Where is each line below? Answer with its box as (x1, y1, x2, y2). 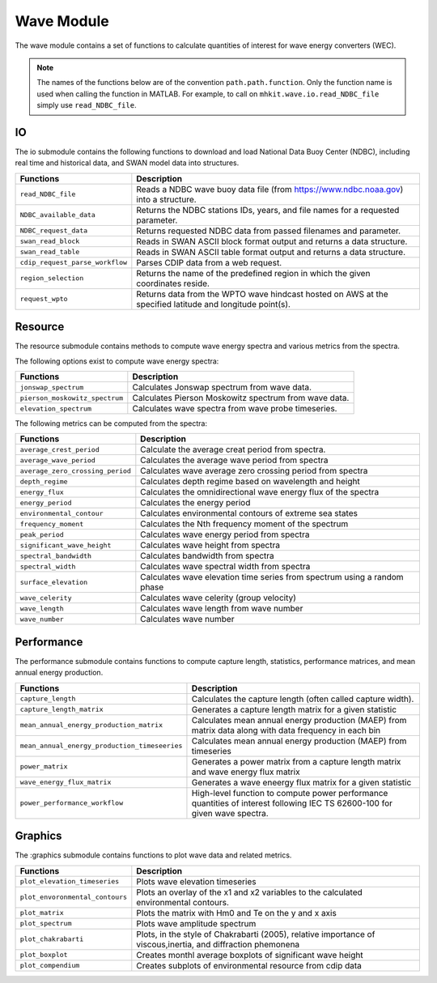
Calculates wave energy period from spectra (140, 529, 311, 540)
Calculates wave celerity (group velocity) (140, 592, 297, 603)
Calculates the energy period (140, 497, 251, 509)
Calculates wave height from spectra (140, 539, 281, 551)
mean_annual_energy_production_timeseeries (19, 742, 183, 751)
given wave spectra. (191, 807, 269, 819)
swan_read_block (19, 237, 80, 246)
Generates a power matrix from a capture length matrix (191, 755, 401, 767)
